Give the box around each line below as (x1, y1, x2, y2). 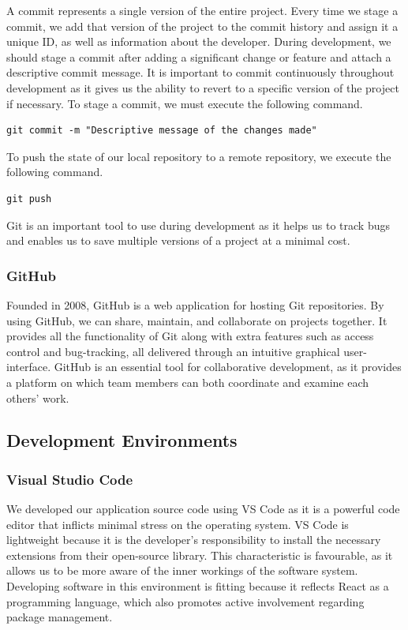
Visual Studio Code (6, 469, 133, 489)
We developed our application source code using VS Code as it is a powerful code (6, 501, 400, 517)
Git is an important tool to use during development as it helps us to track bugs (6, 216, 391, 233)
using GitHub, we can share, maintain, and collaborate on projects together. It (6, 312, 387, 328)
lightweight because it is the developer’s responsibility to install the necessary (6, 531, 381, 548)
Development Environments (6, 428, 238, 452)
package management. (6, 609, 113, 625)
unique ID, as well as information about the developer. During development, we (6, 33, 391, 50)
